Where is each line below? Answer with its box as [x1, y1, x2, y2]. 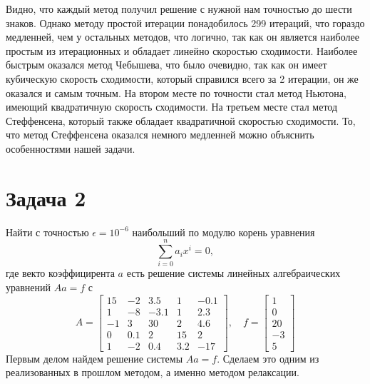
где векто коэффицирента [6, 266, 115, 281]
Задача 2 [6, 183, 86, 212]
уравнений [6, 279, 51, 294]
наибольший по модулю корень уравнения [132, 224, 315, 239]
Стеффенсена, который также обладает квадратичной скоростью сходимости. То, [6, 113, 356, 128]
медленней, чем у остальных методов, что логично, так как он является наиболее [6, 29, 359, 44]
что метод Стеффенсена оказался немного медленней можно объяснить [6, 127, 314, 142]
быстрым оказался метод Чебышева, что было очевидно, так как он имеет [6, 57, 327, 72]
